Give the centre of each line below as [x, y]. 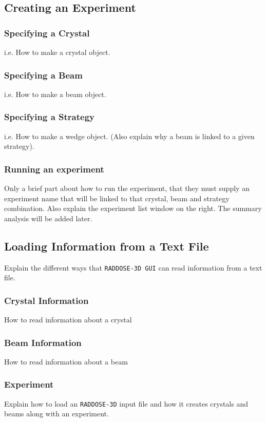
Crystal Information [46, 300]
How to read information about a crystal [68, 320]
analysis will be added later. [48, 218]
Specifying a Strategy [49, 117]
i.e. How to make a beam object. [55, 94]
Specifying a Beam [43, 75]
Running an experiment [54, 169]
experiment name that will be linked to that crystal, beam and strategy [117, 198]
